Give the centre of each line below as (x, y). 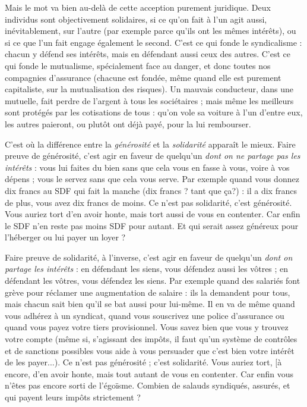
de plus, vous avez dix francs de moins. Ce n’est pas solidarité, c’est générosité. (148, 202)
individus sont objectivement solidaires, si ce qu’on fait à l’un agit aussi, (136, 19)
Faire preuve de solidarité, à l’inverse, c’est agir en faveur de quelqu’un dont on (149, 257)
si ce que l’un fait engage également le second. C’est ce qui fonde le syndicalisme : (153, 42)
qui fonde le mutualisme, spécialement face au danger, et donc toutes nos (138, 65)
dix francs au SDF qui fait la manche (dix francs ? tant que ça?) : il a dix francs (151, 190)
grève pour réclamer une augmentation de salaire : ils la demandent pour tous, (148, 292)
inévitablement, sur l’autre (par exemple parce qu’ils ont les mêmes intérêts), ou (151, 31)
